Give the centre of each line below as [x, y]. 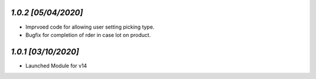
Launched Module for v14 [56, 66]
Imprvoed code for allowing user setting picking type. [90, 27]
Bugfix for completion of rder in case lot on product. [88, 35]
